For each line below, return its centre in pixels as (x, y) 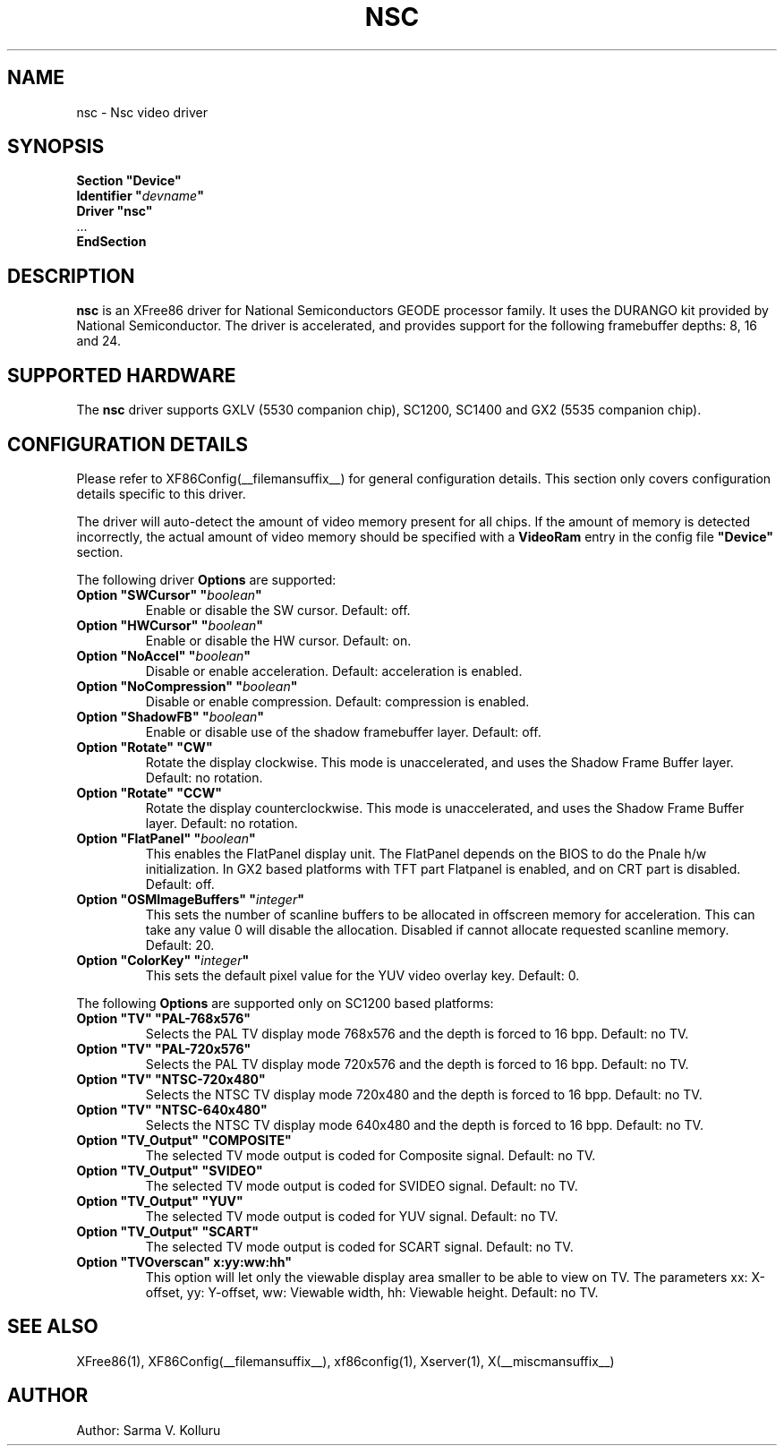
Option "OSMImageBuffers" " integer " (190, 899)
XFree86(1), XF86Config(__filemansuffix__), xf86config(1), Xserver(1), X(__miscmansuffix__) (345, 1361)
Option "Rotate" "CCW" (149, 792)
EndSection (111, 242)
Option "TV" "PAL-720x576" (164, 1048)
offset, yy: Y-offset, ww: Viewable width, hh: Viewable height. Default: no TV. (372, 1292)
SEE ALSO (53, 1327)
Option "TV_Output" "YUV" (160, 1201)
